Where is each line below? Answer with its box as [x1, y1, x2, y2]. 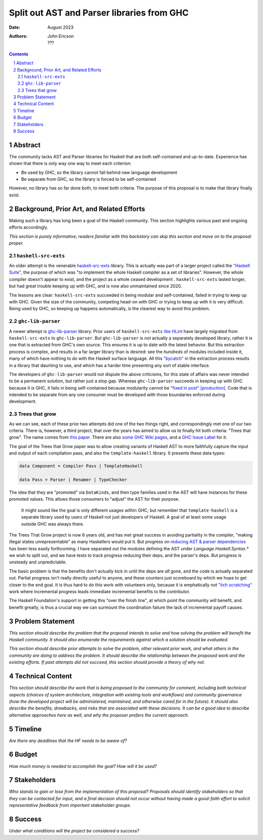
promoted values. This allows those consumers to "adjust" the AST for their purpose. [9, 496, 180, 502]
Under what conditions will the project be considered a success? [9, 828, 139, 834]
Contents [9, 51, 29, 57]
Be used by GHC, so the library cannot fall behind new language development [21, 169, 177, 175]
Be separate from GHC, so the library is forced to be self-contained [21, 176, 156, 182]
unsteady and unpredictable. [9, 559, 67, 565]
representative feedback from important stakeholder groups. [9, 803, 131, 808]
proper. [9, 240, 24, 246]
